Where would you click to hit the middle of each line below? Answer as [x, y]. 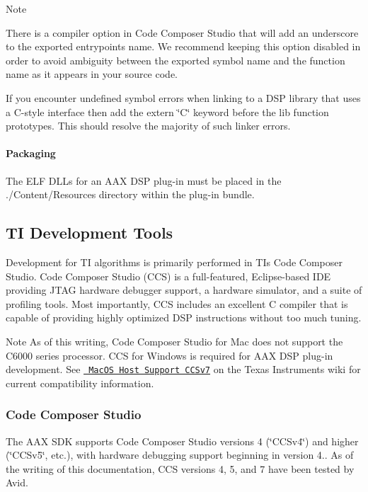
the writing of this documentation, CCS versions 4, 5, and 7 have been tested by [180, 468]
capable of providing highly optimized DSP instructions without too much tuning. [184, 317]
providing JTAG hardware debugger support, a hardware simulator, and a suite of [184, 290]
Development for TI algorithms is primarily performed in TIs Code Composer [174, 262]
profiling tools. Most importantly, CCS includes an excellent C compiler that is [177, 303]
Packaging [31, 153]
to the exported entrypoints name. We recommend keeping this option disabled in [183, 46]
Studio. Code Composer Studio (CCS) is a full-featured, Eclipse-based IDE [168, 276]
